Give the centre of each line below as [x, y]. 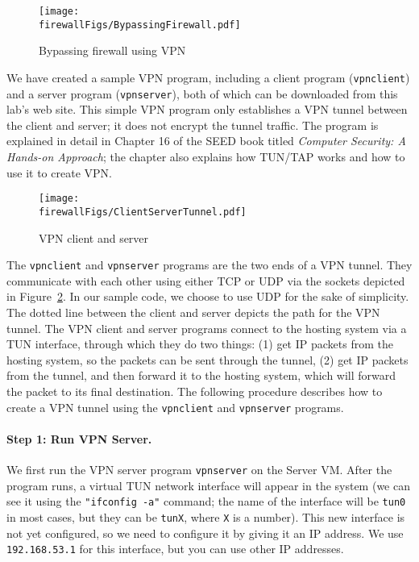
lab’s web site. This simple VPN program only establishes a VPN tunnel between [207, 109]
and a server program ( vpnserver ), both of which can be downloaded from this [202, 93]
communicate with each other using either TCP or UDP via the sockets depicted [206, 280]
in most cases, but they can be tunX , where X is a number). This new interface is [206, 516]
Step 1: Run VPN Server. [79, 438]
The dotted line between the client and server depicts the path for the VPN [193, 312]
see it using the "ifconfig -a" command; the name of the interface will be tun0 [206, 501]
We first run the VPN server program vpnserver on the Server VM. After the [199, 469]
